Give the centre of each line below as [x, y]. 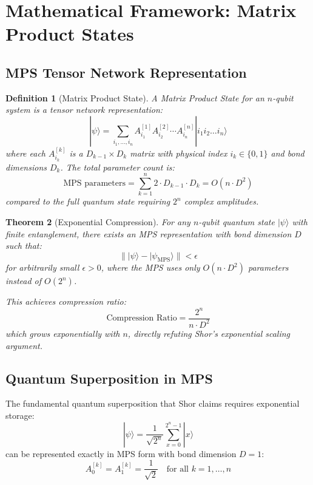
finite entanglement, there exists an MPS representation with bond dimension [149, 233]
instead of [24, 281]
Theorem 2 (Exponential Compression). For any [98, 221]
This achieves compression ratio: [66, 301]
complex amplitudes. [221, 201]
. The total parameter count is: [117, 167]
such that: [24, 246]
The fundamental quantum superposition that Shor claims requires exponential [153, 403]
